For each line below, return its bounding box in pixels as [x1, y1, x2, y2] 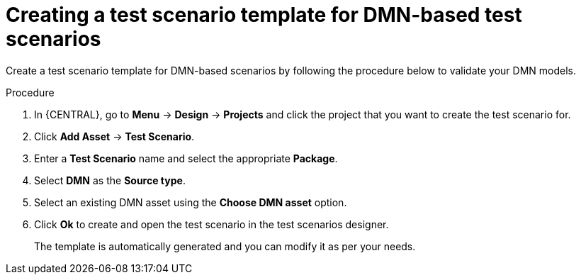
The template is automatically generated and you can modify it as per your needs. [34, 240, 416, 252]
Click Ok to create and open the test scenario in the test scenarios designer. [34, 218, 389, 230]
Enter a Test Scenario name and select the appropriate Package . [34, 152, 338, 164]
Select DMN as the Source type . [34, 174, 186, 186]
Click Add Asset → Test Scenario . [34, 130, 195, 142]
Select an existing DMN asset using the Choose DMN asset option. [34, 196, 347, 208]
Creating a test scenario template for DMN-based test [6, 3, 522, 27]
